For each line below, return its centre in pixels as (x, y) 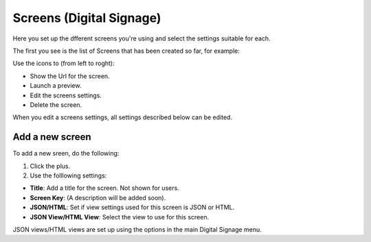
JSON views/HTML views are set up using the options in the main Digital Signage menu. (137, 229)
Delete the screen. (56, 105)
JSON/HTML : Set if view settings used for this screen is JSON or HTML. (132, 207)
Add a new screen (52, 137)
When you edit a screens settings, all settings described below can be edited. (123, 117)
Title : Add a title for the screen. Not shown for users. (105, 188)
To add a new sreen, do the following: (66, 154)
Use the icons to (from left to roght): (64, 63)
